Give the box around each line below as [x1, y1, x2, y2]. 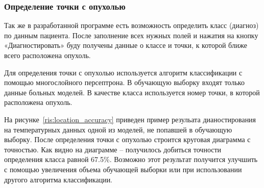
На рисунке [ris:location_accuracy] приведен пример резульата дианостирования [4, 114, 256, 124]
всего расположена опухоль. [4, 50, 91, 60]
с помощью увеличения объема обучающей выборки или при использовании [4, 164, 242, 174]
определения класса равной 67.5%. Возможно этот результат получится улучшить [4, 154, 258, 165]
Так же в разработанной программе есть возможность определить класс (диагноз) [4, 20, 259, 31]
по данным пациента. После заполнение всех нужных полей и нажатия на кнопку [4, 30, 258, 40]
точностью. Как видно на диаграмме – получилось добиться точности [4, 144, 222, 154]
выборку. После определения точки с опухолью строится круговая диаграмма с [4, 134, 251, 145]
